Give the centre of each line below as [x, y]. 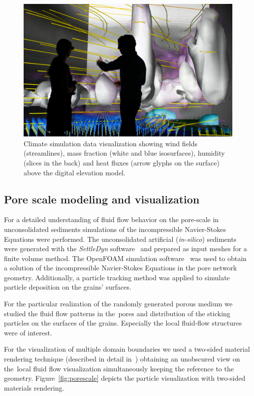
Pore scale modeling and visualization [102, 199]
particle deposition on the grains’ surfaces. [68, 287]
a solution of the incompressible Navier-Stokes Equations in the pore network [121, 268]
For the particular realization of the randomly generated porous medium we [118, 304]
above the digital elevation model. [75, 172]
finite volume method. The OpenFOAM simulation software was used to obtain [125, 258]
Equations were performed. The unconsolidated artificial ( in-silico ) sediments [120, 239]
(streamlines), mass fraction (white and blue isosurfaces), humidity [124, 153]
